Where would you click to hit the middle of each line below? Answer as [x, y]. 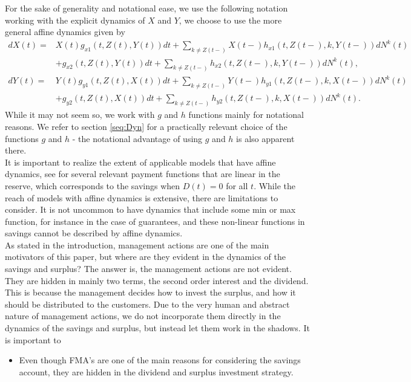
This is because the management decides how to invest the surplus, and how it [150, 292]
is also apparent [265, 138]
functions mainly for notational [246, 115]
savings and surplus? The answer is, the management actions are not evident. [148, 269]
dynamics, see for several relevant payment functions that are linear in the [143, 174]
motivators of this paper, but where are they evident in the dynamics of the [145, 257]
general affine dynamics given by [65, 32]
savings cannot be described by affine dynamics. [94, 233]
